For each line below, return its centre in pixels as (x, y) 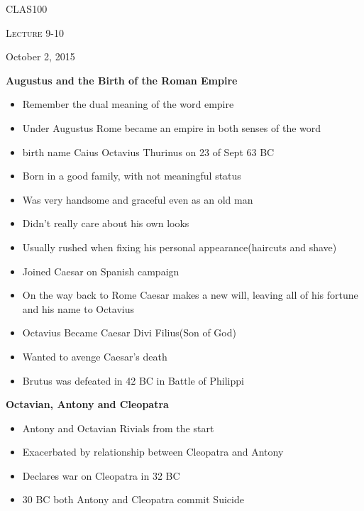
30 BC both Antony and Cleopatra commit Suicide (133, 499)
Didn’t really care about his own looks (106, 223)
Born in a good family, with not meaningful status (132, 176)
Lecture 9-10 (35, 32)
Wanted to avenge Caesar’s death (95, 356)
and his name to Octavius (78, 308)
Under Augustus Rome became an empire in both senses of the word (172, 127)
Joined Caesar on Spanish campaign (101, 271)
